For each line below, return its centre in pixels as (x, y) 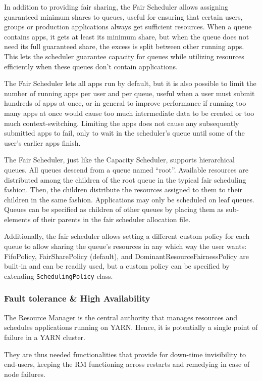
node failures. (25, 374)
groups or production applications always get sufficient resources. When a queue (128, 27)
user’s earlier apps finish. (42, 142)
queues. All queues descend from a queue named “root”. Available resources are (126, 169)
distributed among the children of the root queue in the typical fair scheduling (125, 179)
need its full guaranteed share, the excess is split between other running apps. (124, 46)
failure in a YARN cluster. (45, 337)
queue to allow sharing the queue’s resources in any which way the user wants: (125, 246)
